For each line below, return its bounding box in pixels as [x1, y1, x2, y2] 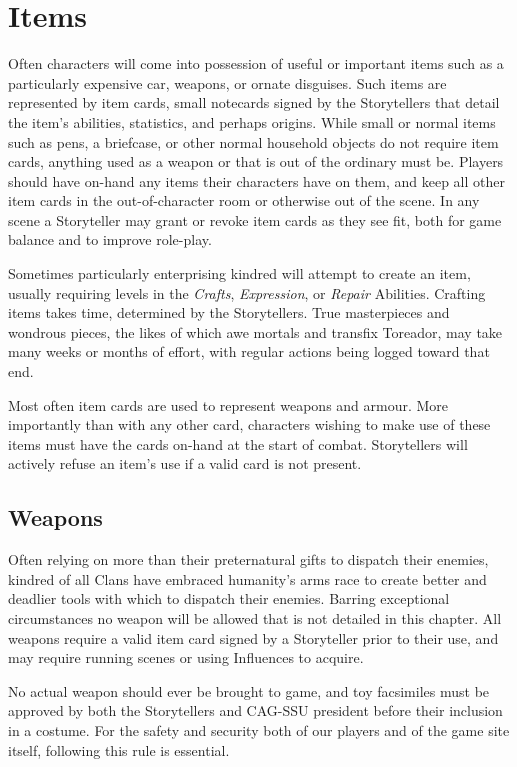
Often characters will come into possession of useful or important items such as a [8, 53, 504, 74]
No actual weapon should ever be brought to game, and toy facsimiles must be [8, 680, 490, 701]
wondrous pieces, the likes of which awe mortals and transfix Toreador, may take [8, 321, 503, 342]
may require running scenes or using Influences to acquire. [8, 647, 364, 668]
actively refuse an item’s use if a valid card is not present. [8, 453, 362, 474]
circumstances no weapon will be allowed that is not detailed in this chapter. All [8, 607, 502, 628]
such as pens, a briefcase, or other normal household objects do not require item [8, 131, 499, 152]
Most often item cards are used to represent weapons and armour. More [8, 394, 449, 415]
